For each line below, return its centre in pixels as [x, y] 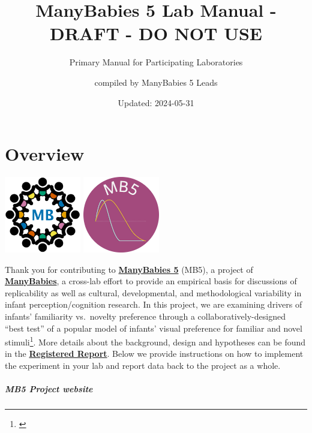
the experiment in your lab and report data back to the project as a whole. [143, 366]
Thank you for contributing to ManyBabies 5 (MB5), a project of [129, 269]
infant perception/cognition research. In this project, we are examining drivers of [154, 304]
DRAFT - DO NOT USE [156, 33]
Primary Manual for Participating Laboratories [156, 62]
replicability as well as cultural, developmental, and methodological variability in [153, 292]
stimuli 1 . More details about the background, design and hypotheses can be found [155, 341]
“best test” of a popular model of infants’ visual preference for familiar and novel [154, 328]
